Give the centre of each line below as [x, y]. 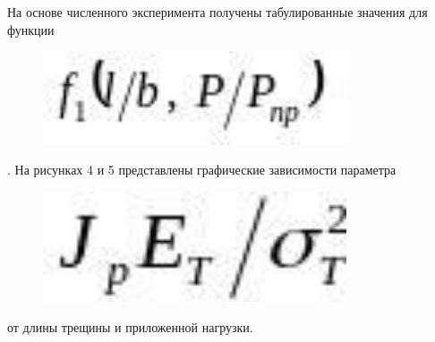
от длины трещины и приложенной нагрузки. [130, 326]
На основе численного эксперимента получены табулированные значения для [217, 12]
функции [31, 29]
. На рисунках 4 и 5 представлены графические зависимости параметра [202, 170]
